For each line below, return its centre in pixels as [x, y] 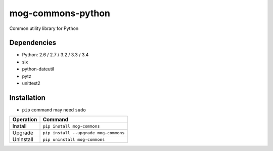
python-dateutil [38, 69]
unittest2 [31, 83]
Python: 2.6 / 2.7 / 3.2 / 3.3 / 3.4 [55, 55]
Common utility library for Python [44, 28]
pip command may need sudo [54, 109]
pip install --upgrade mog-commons [84, 133]
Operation [25, 120]
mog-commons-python [60, 13]
